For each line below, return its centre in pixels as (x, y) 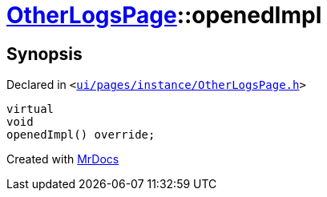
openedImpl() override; (81, 135)
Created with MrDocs (63, 159)
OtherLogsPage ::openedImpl (164, 15)
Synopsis (44, 54)
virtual (30, 109)
